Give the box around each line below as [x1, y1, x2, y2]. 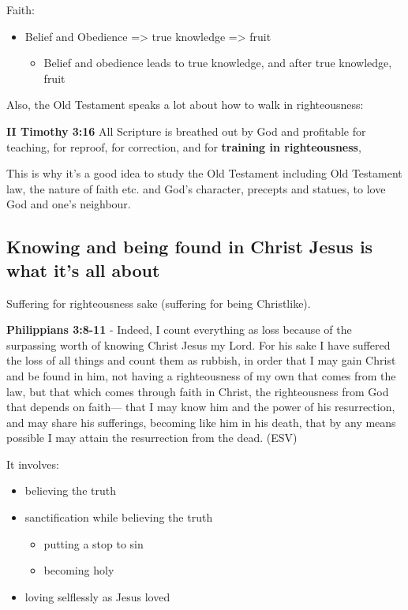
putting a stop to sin [43, 535, 144, 552]
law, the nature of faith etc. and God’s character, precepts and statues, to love [6, 180, 386, 196]
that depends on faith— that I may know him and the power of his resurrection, [6, 399, 395, 415]
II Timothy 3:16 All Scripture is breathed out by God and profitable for [6, 122, 366, 139]
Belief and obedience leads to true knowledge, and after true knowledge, [43, 54, 392, 71]
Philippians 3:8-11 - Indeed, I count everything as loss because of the [6, 321, 352, 338]
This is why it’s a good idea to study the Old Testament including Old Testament [6, 165, 402, 182]
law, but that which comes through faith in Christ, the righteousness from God [6, 383, 389, 399]
